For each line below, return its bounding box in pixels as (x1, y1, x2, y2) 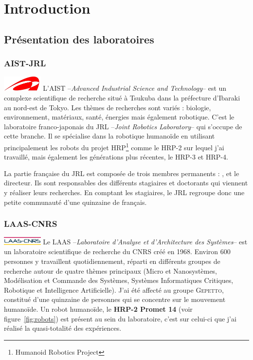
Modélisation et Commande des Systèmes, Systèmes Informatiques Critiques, (4, 275, 234, 285)
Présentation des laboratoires (4, 31, 154, 46)
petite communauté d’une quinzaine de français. (4, 197, 147, 207)
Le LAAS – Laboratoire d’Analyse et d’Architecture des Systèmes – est (43, 237, 248, 247)
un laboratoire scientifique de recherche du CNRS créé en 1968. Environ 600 (4, 246, 231, 257)
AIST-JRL (4, 57, 46, 69)
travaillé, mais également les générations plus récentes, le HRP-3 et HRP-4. (4, 152, 228, 162)
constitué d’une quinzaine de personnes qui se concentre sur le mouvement (4, 294, 226, 304)
